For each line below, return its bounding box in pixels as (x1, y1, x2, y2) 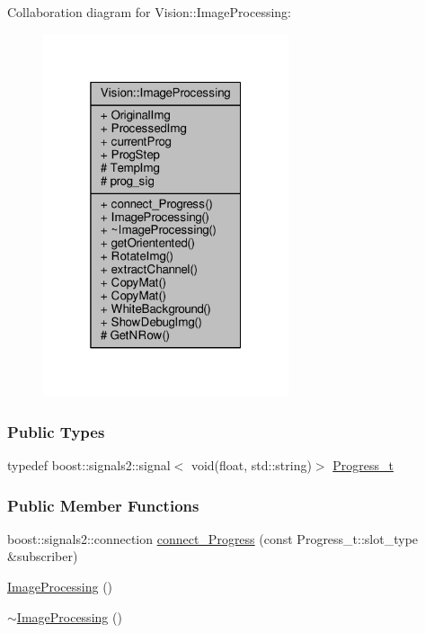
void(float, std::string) (190, 456, 312, 474)
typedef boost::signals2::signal (7, 456, 171, 474)
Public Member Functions (7, 494, 199, 516)
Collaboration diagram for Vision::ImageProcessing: (7, 3, 292, 21)
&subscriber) (7, 547, 78, 566)
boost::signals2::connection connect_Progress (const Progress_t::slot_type (7, 529, 419, 548)
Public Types (7, 420, 105, 442)
